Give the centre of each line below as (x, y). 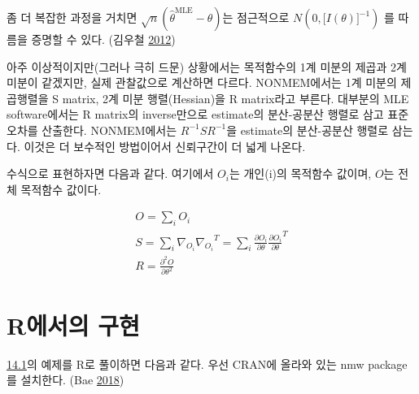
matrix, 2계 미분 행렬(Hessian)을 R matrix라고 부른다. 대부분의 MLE (236, 98)
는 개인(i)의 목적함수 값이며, (300, 173)
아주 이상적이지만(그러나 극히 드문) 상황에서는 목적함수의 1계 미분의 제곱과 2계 (207, 66)
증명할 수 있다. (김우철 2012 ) (103, 39)
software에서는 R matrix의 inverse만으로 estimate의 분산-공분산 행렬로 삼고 (195, 114)
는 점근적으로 (256, 17)
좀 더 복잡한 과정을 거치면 (72, 17)
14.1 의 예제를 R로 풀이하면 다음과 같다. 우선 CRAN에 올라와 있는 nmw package (207, 364)
